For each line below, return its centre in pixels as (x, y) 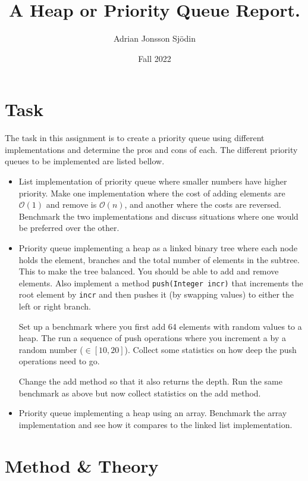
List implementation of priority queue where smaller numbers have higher (153, 181)
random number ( (51, 349)
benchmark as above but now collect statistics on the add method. (140, 393)
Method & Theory (82, 465)
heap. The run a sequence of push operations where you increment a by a (152, 338)
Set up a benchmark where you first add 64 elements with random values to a (160, 326)
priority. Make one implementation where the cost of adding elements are (152, 193)
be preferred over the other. (69, 228)
